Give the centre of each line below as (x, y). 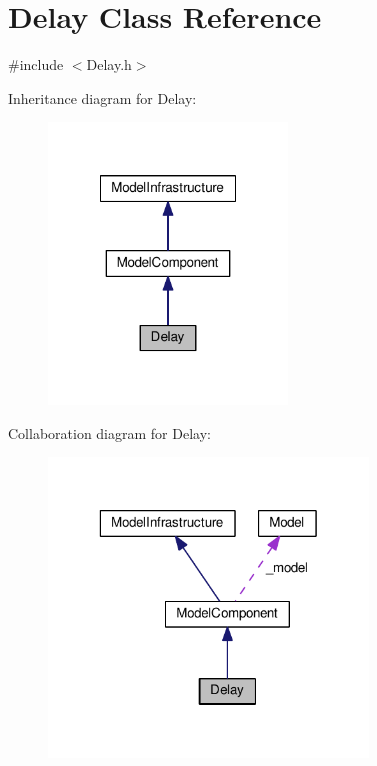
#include (36, 64)
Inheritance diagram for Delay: (102, 97)
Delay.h (109, 64)
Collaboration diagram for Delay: (109, 432)
